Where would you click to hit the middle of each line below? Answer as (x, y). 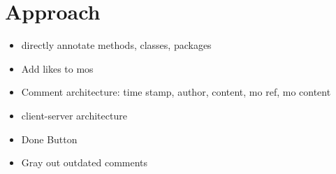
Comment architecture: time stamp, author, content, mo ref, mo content (176, 92)
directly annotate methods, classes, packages (116, 45)
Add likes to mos (57, 68)
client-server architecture (74, 115)
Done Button (49, 139)
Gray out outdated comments (85, 162)
